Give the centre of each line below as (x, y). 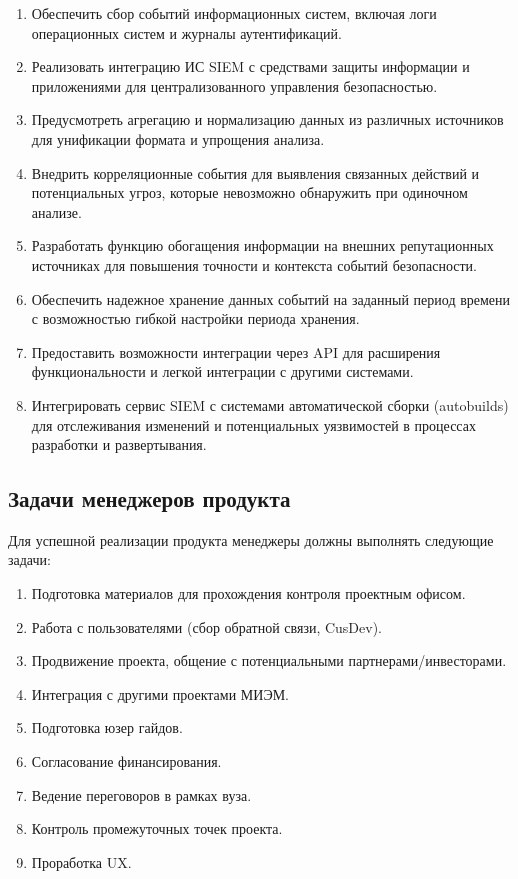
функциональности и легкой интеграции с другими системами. (222, 371)
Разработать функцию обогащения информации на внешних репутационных (262, 245)
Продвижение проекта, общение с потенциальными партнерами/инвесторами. (269, 660)
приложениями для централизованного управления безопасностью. (234, 85)
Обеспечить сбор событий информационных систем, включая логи (234, 13)
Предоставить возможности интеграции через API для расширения (236, 351)
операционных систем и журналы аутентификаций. (186, 32)
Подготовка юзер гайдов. (107, 727)
